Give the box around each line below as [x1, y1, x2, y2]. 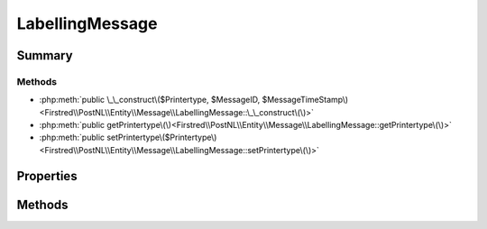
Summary [16, 48, 73, 63]
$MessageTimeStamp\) [262, 95, 349, 105]
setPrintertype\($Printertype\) [106, 132, 217, 143]
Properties [16, 168, 78, 184]
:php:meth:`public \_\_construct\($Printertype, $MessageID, [39, 95, 261, 105]
